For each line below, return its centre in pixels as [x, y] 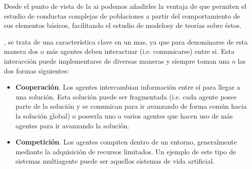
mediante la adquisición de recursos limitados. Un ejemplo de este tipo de [126, 151]
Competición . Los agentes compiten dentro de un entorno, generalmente [126, 142]
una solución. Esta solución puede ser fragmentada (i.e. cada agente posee [126, 96]
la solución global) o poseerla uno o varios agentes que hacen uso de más [124, 115]
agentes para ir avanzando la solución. [72, 125]
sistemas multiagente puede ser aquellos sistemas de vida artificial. [115, 161]
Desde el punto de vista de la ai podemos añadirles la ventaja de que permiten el [125, 6]
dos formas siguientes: [37, 70]
